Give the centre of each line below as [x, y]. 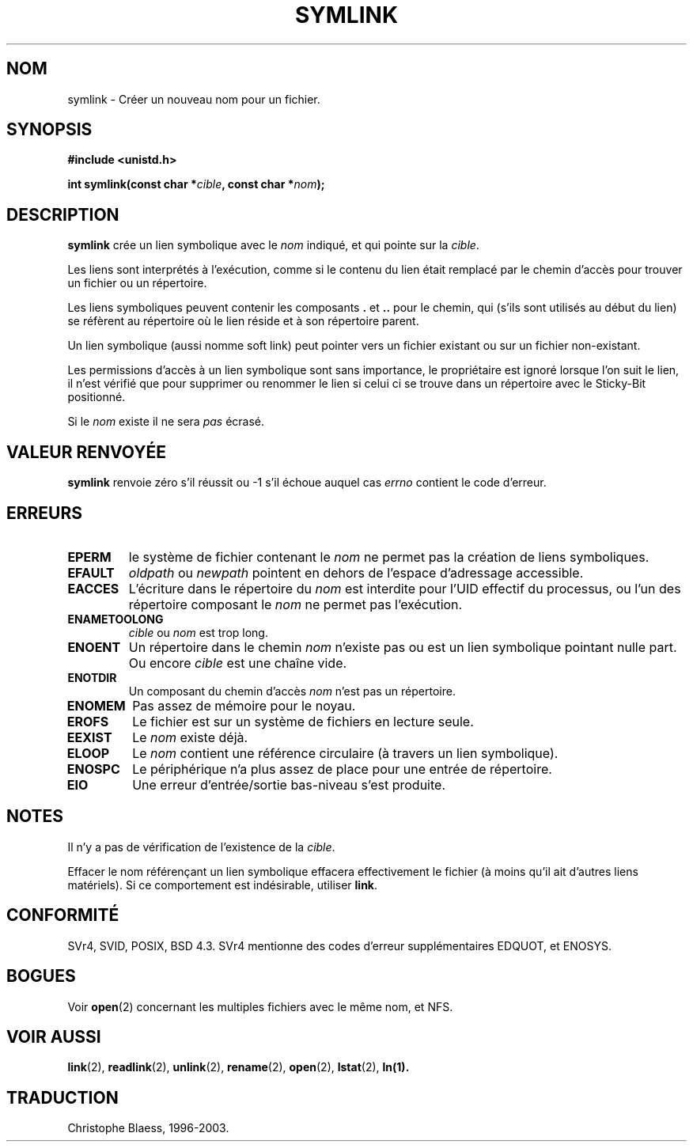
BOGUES [41, 976]
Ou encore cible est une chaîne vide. [238, 663]
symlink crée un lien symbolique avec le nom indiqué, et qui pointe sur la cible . [273, 245]
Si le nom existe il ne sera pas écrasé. [166, 422]
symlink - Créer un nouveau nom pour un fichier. [194, 99]
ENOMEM [96, 705]
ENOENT [94, 647]
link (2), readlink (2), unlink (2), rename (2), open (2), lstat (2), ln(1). [239, 1067]
